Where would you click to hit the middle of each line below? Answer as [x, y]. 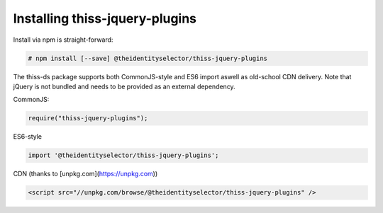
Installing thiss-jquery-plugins [105, 18]
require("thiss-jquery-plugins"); [88, 118]
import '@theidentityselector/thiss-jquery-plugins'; [123, 155]
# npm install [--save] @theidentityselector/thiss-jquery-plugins [148, 58]
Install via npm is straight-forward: [63, 40]
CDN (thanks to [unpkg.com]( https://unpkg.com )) [85, 174]
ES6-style [28, 137]
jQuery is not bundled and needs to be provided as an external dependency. [124, 86]
